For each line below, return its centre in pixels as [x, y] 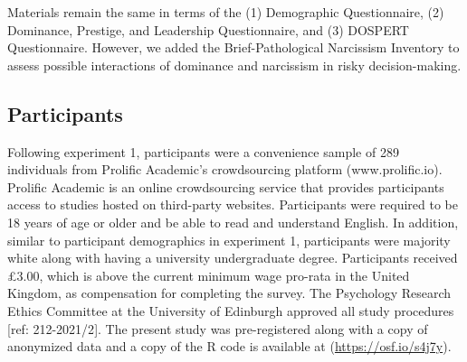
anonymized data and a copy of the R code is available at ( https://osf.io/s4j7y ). [229, 346]
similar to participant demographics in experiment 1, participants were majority [229, 240]
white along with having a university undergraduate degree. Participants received [233, 258]
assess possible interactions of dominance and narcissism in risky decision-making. [234, 65]
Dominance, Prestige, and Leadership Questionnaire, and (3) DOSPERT [208, 29]
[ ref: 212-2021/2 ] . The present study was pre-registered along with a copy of [218, 328]
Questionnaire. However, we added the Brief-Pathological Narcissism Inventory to [233, 47]
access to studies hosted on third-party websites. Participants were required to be [233, 204]
